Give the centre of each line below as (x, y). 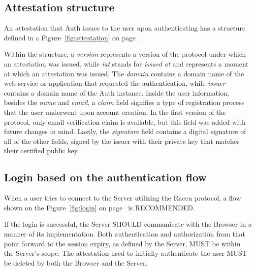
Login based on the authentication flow (105, 177)
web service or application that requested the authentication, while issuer (115, 83)
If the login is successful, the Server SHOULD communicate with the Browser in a (128, 224)
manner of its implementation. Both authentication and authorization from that (125, 233)
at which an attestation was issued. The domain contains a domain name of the (124, 73)
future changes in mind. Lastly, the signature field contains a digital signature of (125, 131)
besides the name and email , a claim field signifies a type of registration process (124, 102)
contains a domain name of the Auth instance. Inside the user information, (117, 92)
